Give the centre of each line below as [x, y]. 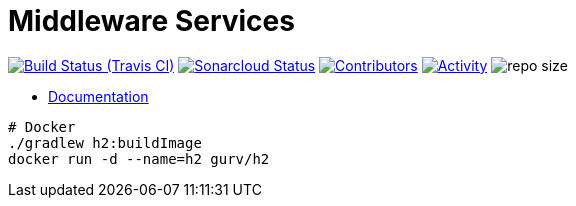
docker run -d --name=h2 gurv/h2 [139, 158]
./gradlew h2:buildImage [105, 142]
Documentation [98, 96]
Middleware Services [151, 21]
